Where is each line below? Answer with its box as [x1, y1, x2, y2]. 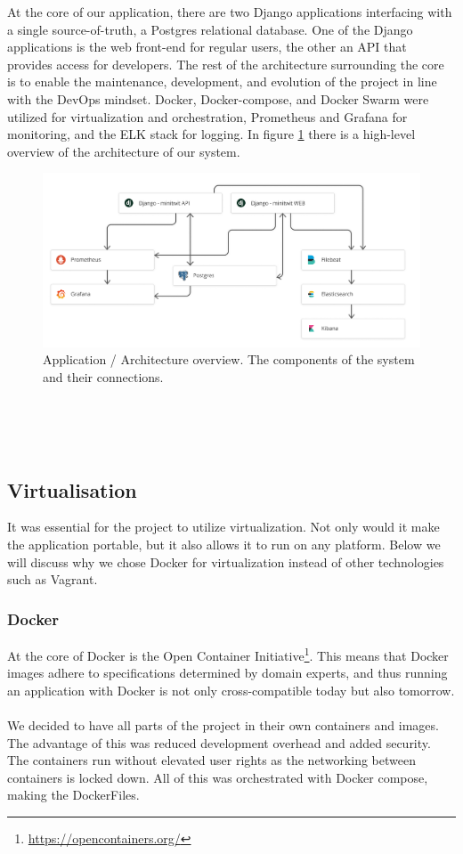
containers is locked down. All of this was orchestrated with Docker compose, [7, 768, 428, 786]
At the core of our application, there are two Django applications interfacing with [7, 3, 452, 20]
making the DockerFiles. [7, 785, 140, 804]
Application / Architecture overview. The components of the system [43, 350, 415, 369]
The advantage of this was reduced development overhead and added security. [7, 733, 431, 752]
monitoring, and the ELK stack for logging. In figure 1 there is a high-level [7, 125, 416, 143]
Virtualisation [7, 476, 137, 503]
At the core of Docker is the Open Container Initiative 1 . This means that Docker [7, 643, 449, 664]
